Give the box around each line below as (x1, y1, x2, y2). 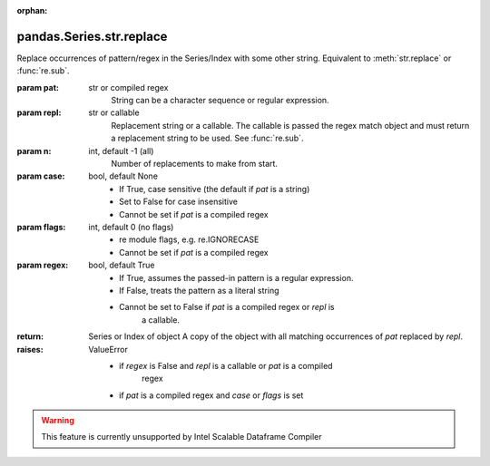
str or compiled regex (88, 82, 169, 92)
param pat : (16, 82, 59, 92)
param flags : (16, 221, 66, 232)
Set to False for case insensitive (119, 196, 238, 208)
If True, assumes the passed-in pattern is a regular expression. (119, 272, 354, 283)
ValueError (88, 344, 129, 354)
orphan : (16, 5, 48, 15)
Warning (41, 415, 74, 426)
